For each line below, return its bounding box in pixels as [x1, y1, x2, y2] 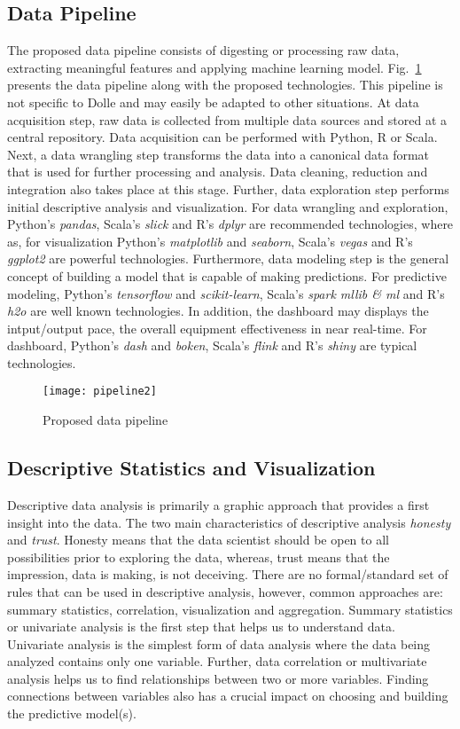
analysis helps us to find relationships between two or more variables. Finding [7, 669, 429, 687]
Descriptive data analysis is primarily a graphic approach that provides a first [7, 495, 430, 513]
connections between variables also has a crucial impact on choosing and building [7, 686, 448, 705]
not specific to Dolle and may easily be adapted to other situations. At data [7, 92, 419, 111]
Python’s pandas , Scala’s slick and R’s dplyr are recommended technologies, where [7, 215, 454, 233]
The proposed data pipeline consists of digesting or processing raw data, [7, 41, 400, 59]
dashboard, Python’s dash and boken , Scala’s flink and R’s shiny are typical [7, 336, 417, 355]
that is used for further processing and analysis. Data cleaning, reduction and [7, 162, 428, 181]
